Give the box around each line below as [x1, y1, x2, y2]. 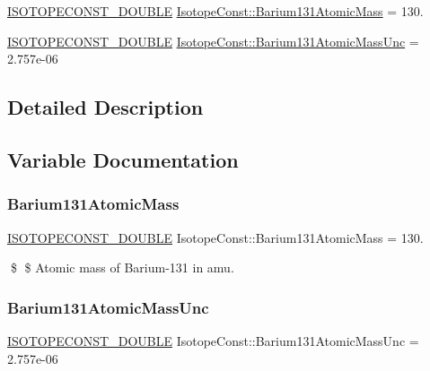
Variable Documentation [7, 145, 239, 173]
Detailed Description [7, 93, 204, 121]
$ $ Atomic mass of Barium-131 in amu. [10, 258, 234, 277]
